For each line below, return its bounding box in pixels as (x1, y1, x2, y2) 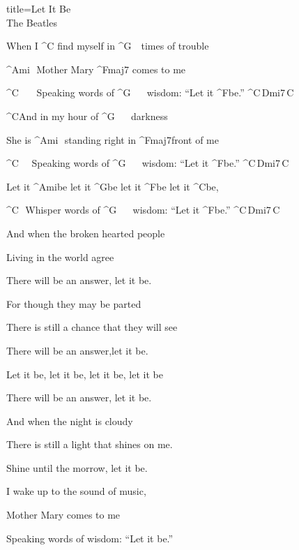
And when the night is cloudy (6, 413, 133, 428)
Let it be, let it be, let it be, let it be (6, 366, 163, 381)
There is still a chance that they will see (6, 320, 178, 334)
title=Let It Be (6, 1, 71, 15)
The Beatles (6, 15, 57, 29)
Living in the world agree (6, 249, 114, 264)
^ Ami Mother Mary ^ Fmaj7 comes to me (6, 61, 186, 76)
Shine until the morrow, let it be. (6, 460, 148, 475)
